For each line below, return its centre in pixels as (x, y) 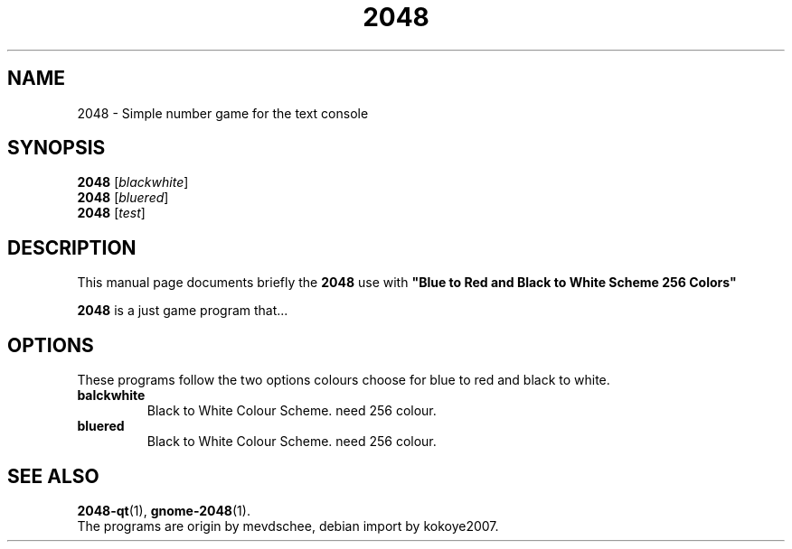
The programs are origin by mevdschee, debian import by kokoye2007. (288, 526)
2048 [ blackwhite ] (133, 182)
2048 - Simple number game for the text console (223, 113)
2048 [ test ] (111, 213)
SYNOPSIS (57, 148)
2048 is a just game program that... (183, 311)
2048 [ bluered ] (123, 198)
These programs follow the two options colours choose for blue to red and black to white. (344, 380)
